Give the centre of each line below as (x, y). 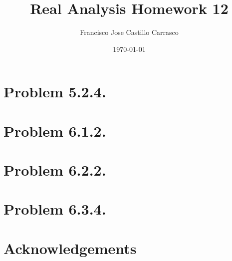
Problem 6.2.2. (55, 170)
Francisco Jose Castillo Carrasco (129, 32)
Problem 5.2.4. (55, 92)
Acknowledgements (70, 248)
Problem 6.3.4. (55, 209)
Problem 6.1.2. (55, 130)
